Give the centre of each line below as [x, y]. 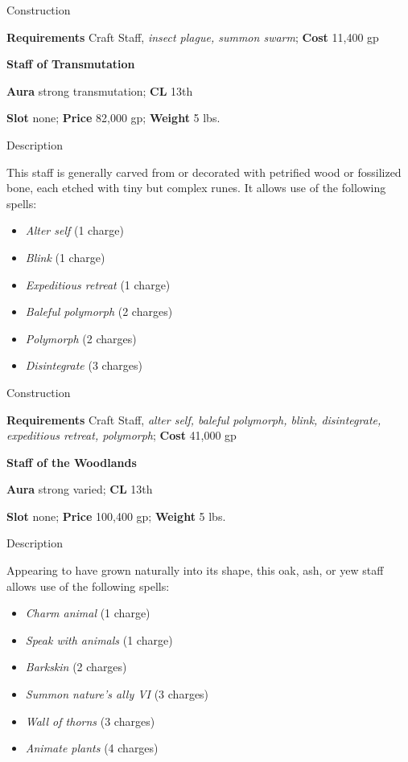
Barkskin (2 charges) [76, 667]
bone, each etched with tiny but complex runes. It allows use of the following [196, 188]
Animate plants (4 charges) [92, 748]
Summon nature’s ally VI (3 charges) [117, 694]
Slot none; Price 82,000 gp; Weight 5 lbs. [113, 118]
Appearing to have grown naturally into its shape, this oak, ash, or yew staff [195, 570]
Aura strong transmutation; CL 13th [100, 90]
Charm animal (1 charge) [88, 613]
